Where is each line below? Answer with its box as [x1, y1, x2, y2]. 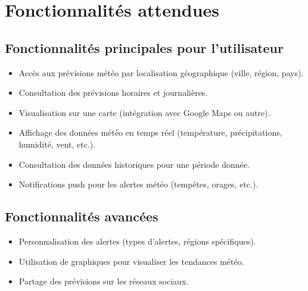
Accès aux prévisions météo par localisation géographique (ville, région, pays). [18, 66, 304, 79]
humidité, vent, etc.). [18, 137, 96, 150]
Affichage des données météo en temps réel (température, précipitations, [18, 126, 282, 139]
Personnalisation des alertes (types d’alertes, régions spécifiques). [18, 234, 256, 247]
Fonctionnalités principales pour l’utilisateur [5, 38, 284, 57]
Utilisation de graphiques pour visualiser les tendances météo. [18, 255, 244, 267]
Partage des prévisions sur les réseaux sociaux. [18, 275, 189, 287]
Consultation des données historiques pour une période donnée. [18, 158, 250, 170]
